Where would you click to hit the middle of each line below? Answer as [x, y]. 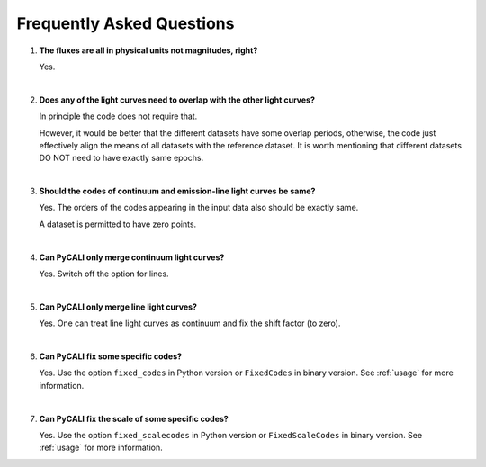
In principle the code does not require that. [118, 116]
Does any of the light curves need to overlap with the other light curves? [177, 100]
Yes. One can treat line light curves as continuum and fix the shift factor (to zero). [190, 323]
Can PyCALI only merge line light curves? [118, 307]
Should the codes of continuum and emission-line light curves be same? [177, 191]
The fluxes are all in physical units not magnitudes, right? [148, 50]
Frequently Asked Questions [126, 23]
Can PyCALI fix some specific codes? [111, 356]
